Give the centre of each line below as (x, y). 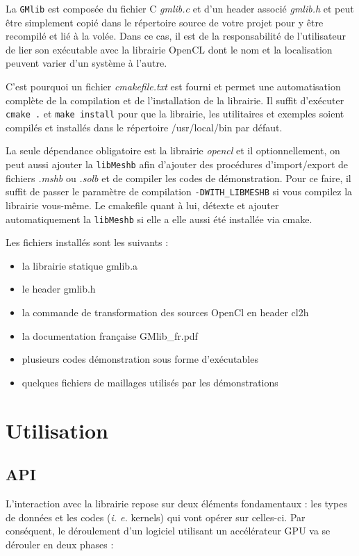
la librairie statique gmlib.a (80, 265)
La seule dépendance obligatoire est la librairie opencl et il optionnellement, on (173, 150)
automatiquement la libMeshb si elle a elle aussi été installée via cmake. (159, 219)
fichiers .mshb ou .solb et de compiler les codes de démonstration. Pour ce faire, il (178, 178)
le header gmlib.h (59, 289)
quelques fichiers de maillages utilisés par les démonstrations (150, 382)
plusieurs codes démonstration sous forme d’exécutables (140, 359)
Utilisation (57, 430)
